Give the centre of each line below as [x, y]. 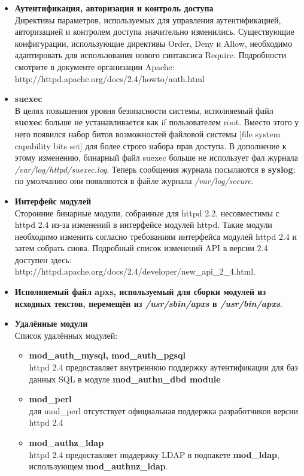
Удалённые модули [51, 323]
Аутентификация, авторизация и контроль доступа [114, 8]
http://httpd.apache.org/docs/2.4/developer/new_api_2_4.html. [135, 271]
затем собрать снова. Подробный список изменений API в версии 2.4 [141, 248]
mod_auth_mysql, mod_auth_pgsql [107, 355]
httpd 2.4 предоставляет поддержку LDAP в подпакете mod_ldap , [154, 454]
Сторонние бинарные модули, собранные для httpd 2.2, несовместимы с [147, 213]
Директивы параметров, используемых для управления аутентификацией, [148, 19]
